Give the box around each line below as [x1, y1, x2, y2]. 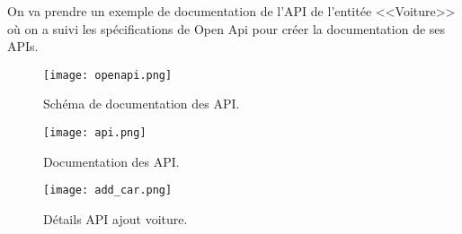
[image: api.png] [43, 126, 147, 140]
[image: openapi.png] [43, 68, 173, 82]
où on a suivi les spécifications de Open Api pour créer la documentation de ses [7, 19, 446, 38]
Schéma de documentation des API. [43, 94, 240, 113]
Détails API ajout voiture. [43, 209, 188, 228]
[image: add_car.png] [43, 184, 173, 197]
